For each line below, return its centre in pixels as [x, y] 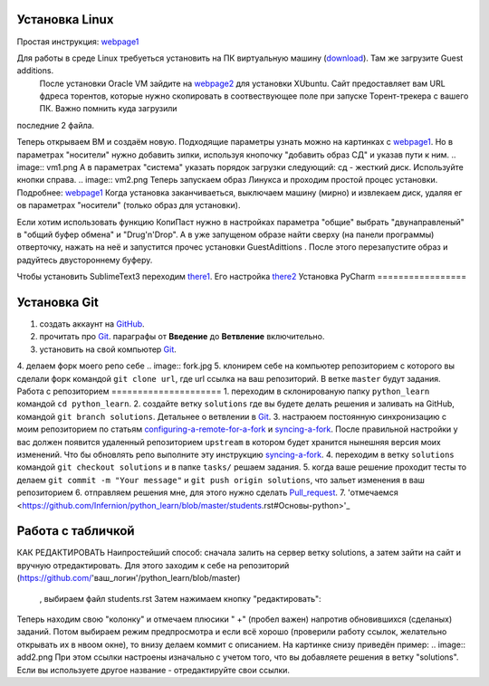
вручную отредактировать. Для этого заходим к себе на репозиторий [153, 565]
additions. [35, 71]
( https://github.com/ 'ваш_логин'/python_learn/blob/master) [129, 578]
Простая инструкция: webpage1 [78, 42]
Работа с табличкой [76, 531]
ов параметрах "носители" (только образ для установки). [129, 205]
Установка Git [58, 302]
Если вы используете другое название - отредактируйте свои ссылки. [153, 670]
